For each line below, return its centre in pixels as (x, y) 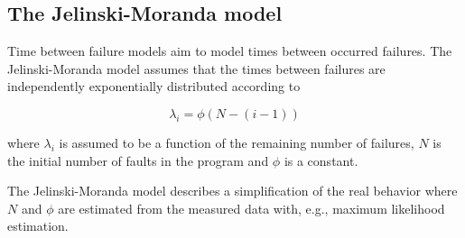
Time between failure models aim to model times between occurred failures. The (230, 51)
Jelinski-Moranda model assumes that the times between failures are (196, 68)
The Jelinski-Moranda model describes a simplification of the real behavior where (232, 191)
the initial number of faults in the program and (138, 160)
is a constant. (321, 160)
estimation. (38, 226)
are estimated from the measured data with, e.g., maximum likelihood (251, 208)
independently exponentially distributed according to (154, 86)
